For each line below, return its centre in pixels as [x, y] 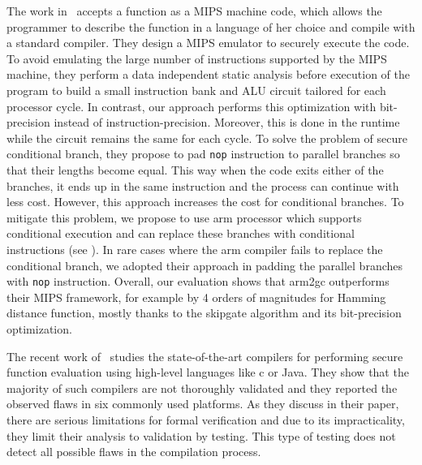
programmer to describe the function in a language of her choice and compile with [211, 26]
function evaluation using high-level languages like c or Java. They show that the [208, 372]
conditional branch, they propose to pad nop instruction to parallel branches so [203, 154]
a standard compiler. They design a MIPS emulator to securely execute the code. [208, 43]
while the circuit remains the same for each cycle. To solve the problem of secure [207, 138]
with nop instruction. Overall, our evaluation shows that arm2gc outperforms [198, 281]
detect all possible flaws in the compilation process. [134, 452]
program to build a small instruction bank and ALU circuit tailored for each [196, 90]
